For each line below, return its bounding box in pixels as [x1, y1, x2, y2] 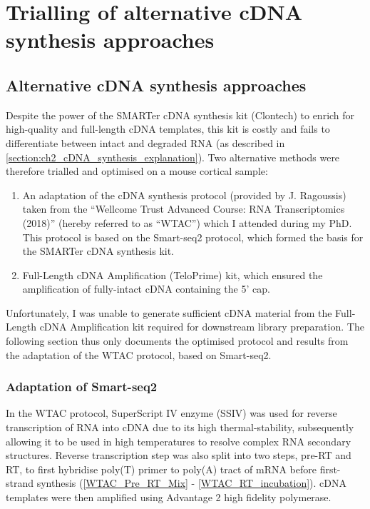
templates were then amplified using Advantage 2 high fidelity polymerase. [6, 490, 332, 505]
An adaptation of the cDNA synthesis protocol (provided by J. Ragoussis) [22, 187, 346, 202]
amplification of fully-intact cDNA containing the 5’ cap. [22, 281, 270, 296]
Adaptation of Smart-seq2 [6, 378, 158, 395]
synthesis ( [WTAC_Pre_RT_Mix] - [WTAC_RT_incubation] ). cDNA [36, 475, 347, 490]
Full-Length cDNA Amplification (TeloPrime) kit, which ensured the [22, 267, 323, 282]
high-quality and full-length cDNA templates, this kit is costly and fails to [6, 121, 330, 136]
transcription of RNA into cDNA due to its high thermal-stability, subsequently [6, 420, 354, 435]
